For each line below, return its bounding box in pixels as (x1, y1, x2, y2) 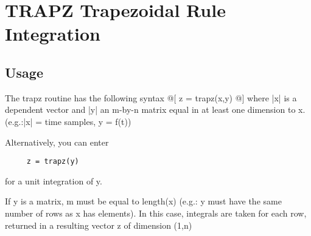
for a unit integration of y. (5, 174, 102, 187)
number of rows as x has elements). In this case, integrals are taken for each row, (5, 206, 307, 219)
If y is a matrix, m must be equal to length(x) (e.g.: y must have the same (5, 195, 282, 207)
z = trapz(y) (26, 157, 79, 166)
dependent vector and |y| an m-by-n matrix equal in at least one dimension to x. (5, 103, 306, 116)
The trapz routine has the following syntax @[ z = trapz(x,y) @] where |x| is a (5, 91, 297, 104)
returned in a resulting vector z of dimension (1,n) (5, 218, 192, 231)
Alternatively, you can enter (5, 135, 109, 148)
